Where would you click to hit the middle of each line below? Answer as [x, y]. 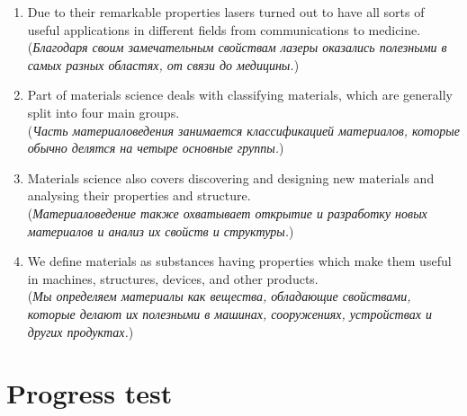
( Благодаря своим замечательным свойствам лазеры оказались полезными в [237, 47]
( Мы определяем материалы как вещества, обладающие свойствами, [219, 296]
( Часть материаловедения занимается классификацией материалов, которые [243, 130]
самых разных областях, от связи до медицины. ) [163, 64]
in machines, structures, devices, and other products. [173, 278]
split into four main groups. [103, 112]
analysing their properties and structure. [139, 195]
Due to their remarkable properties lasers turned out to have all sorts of [226, 12]
